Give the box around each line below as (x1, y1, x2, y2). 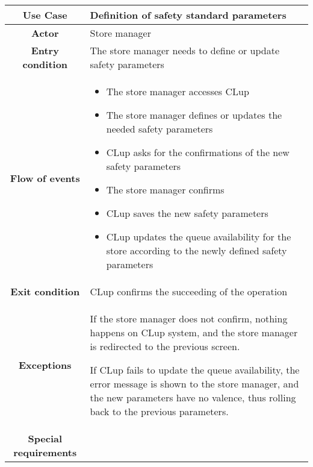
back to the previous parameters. (90, 404, 229, 418)
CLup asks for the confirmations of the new (106, 145, 290, 159)
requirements (13, 445, 77, 459)
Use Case (22, 8, 67, 22)
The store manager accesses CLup (106, 84, 249, 98)
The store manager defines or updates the (106, 108, 282, 122)
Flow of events (10, 171, 80, 185)
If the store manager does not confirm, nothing (90, 312, 288, 325)
